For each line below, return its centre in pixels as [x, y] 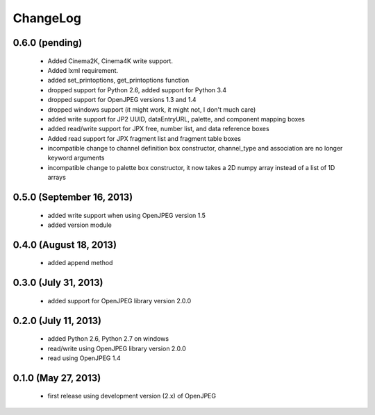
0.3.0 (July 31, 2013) [58, 283]
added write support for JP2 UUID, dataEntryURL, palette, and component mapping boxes [176, 119]
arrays [57, 178]
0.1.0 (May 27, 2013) [57, 378]
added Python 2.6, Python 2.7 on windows [108, 339]
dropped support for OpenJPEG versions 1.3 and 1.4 [122, 100]
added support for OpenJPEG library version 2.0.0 [119, 300]
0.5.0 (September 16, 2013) [73, 197]
